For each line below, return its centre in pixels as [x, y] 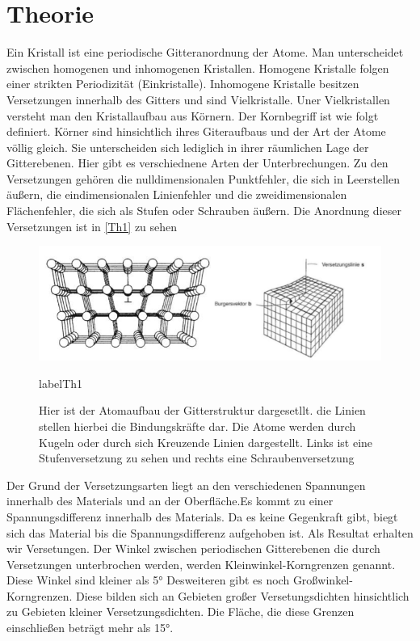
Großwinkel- [323, 580]
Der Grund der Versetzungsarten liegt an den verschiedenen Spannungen [186, 485]
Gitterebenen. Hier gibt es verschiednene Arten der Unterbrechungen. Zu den [197, 163]
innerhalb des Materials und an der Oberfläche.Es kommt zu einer [170, 501]
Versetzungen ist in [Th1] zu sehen [92, 226]
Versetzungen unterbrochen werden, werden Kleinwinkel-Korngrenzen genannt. [201, 564]
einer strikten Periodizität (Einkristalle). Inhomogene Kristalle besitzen [183, 84]
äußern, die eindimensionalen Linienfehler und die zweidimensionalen [177, 194]
